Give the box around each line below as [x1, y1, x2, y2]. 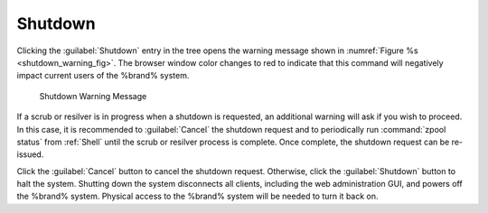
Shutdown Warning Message [39, 90, 147, 101]
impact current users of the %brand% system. [16, 70, 190, 81]
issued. [16, 149, 44, 160]
